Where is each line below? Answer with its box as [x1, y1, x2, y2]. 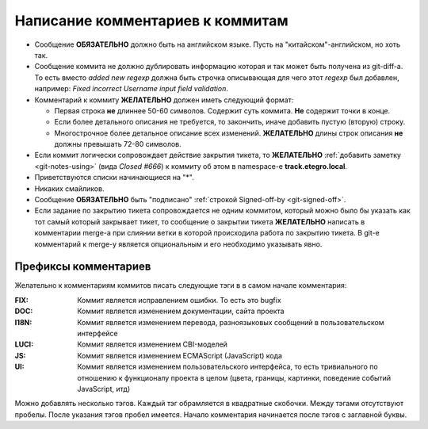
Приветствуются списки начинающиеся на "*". [34, 173, 194, 182]
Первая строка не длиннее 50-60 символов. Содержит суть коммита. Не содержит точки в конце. [54, 105, 391, 115]
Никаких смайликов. [34, 183, 105, 193]
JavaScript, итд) [77, 385, 131, 393]
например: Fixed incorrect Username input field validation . [34, 84, 229, 94]
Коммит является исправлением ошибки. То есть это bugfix [77, 295, 281, 305]
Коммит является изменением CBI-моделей [77, 339, 227, 349]
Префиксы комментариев [14, 260, 151, 274]
